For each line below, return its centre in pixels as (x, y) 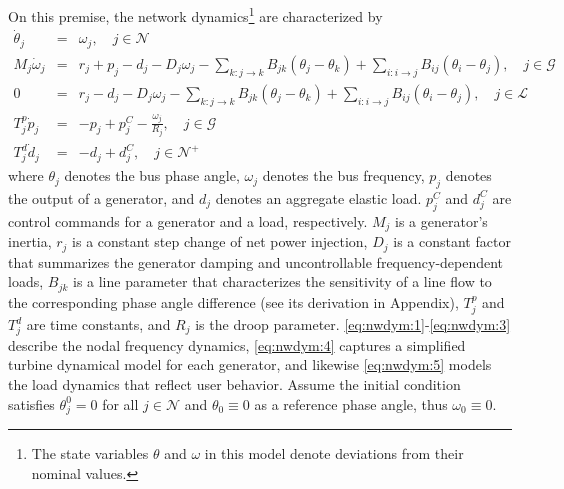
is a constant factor (452, 241)
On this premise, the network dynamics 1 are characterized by (195, 14)
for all (120, 403)
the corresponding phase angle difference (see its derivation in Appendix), (233, 301)
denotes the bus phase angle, (152, 175)
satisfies (31, 403)
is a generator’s (441, 220)
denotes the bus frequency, (343, 175)
